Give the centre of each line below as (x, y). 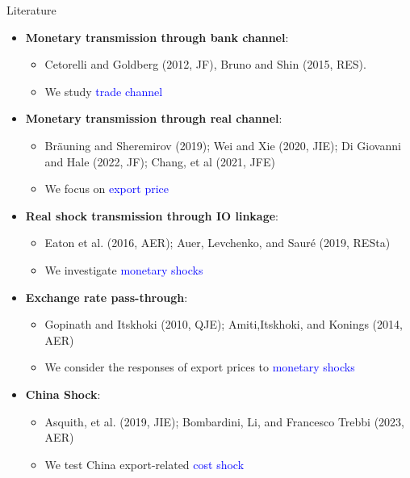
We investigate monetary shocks (124, 269)
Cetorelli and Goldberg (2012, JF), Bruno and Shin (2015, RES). (205, 64)
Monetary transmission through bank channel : (157, 37)
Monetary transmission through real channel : (154, 118)
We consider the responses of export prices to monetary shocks (200, 367)
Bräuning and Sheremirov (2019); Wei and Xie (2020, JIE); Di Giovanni (223, 145)
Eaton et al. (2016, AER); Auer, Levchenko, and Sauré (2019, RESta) (218, 243)
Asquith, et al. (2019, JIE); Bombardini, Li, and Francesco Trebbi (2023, (224, 421)
